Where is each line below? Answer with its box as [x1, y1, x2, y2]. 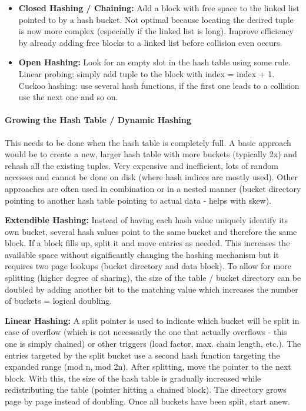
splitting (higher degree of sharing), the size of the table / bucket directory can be [5, 271, 301, 284]
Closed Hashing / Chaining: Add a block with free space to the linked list [18, 2, 300, 14]
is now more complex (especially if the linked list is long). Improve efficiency [18, 25, 294, 37]
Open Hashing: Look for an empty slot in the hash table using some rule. [18, 56, 291, 68]
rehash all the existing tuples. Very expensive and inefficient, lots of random [5, 159, 278, 171]
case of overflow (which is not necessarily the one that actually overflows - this [5, 326, 287, 338]
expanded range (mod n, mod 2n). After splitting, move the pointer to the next [5, 360, 291, 373]
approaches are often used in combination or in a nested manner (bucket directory [5, 182, 301, 194]
